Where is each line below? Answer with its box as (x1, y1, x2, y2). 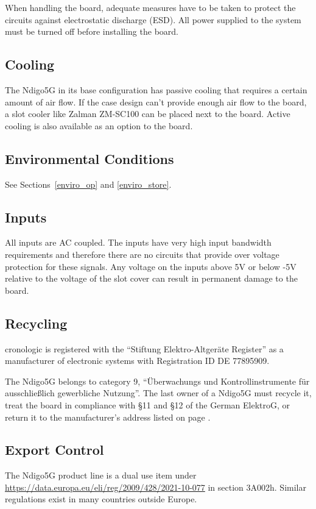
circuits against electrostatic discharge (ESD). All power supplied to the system (5, 13, 301, 26)
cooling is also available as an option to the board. (5, 119, 193, 132)
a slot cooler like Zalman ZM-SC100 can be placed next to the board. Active (5, 107, 290, 120)
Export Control (5, 440, 104, 459)
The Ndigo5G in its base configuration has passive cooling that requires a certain (5, 83, 307, 96)
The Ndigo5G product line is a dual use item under (5, 469, 197, 482)
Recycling (5, 313, 68, 332)
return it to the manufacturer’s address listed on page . (5, 410, 211, 423)
